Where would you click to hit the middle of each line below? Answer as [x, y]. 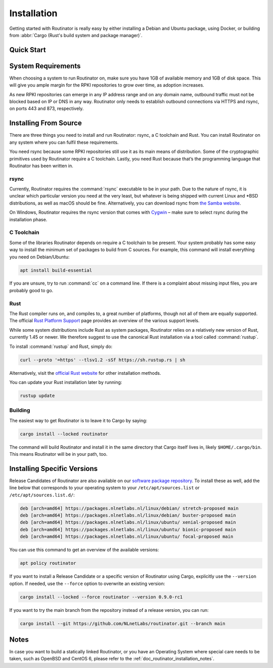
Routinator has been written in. [41, 166]
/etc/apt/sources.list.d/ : [42, 495]
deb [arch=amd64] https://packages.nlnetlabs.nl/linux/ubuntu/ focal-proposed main [127, 537]
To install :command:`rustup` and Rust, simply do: [61, 346]
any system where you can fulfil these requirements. [64, 142]
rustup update [37, 396]
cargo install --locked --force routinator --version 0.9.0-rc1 [101, 597]
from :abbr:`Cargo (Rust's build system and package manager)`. [76, 35]
